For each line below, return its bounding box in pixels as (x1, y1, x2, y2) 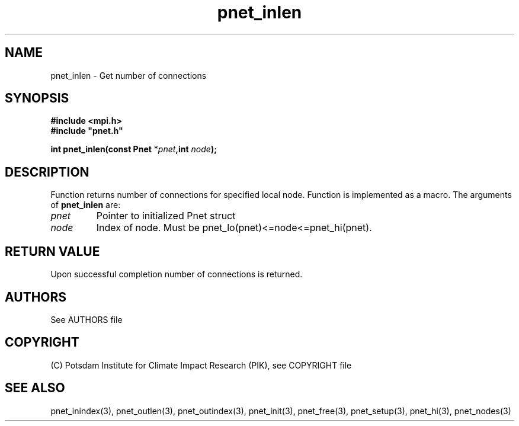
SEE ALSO (5, 380, 65, 396)
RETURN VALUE (5, 244, 100, 259)
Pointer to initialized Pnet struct (96, 210, 236, 222)
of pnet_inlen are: (50, 200, 121, 210)
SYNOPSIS (5, 91, 69, 106)
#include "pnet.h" (50, 126, 123, 136)
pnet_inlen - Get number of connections (50, 70, 207, 81)
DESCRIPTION (5, 164, 89, 180)
